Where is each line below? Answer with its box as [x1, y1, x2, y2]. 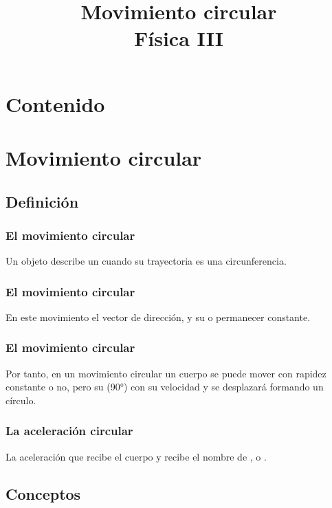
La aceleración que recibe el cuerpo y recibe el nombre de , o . [5, 449, 267, 463]
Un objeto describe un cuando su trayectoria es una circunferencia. [5, 254, 287, 268]
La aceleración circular [5, 422, 133, 439]
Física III [134, 24, 223, 52]
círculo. [5, 393, 36, 407]
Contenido [5, 89, 105, 118]
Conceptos [5, 483, 81, 504]
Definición [5, 190, 79, 212]
